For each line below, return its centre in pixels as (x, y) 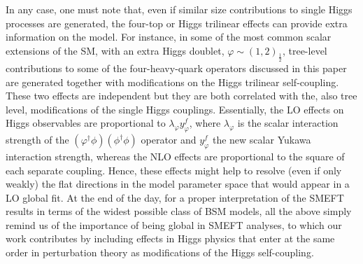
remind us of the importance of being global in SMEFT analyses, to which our (174, 224)
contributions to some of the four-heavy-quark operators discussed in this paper (176, 68)
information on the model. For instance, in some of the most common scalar (169, 37)
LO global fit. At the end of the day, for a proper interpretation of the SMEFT (175, 197)
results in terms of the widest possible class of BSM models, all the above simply (179, 211)
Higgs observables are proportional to (86, 123)
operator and (169, 140)
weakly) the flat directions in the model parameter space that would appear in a (178, 184)
